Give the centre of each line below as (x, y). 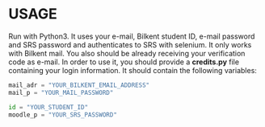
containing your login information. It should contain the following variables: (132, 70)
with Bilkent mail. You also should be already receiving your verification (127, 53)
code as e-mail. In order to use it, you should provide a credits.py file (124, 62)
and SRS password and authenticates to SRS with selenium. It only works (130, 44)
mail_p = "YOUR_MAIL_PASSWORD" (61, 92)
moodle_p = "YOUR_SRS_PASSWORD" (63, 115)
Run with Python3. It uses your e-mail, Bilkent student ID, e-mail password (132, 36)
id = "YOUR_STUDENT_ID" (48, 107)
